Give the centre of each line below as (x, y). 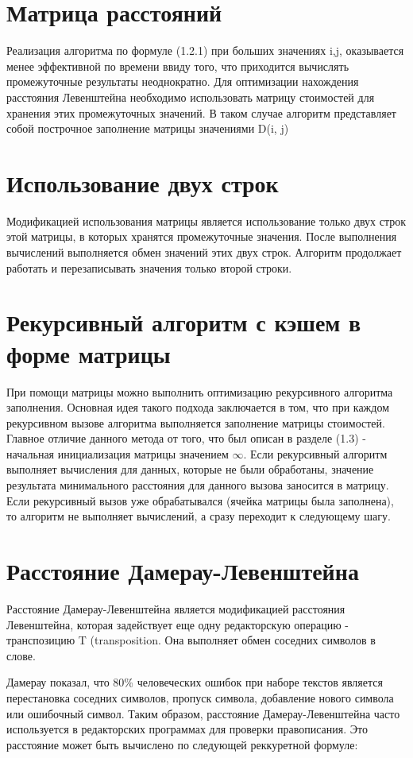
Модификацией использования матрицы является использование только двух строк (206, 220)
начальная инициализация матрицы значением (118, 453)
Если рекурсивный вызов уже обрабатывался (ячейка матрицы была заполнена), (200, 500)
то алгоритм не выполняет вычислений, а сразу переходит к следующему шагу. (199, 516)
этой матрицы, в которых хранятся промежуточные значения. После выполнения (202, 236)
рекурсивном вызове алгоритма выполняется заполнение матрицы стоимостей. (196, 422)
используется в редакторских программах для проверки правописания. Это (187, 729)
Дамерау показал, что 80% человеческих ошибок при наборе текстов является (195, 682)
